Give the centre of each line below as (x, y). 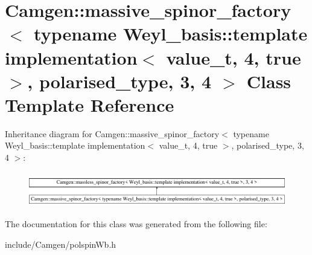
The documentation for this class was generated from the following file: (136, 224)
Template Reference (90, 104)
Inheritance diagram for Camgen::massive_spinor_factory (112, 133)
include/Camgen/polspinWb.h (61, 244)
